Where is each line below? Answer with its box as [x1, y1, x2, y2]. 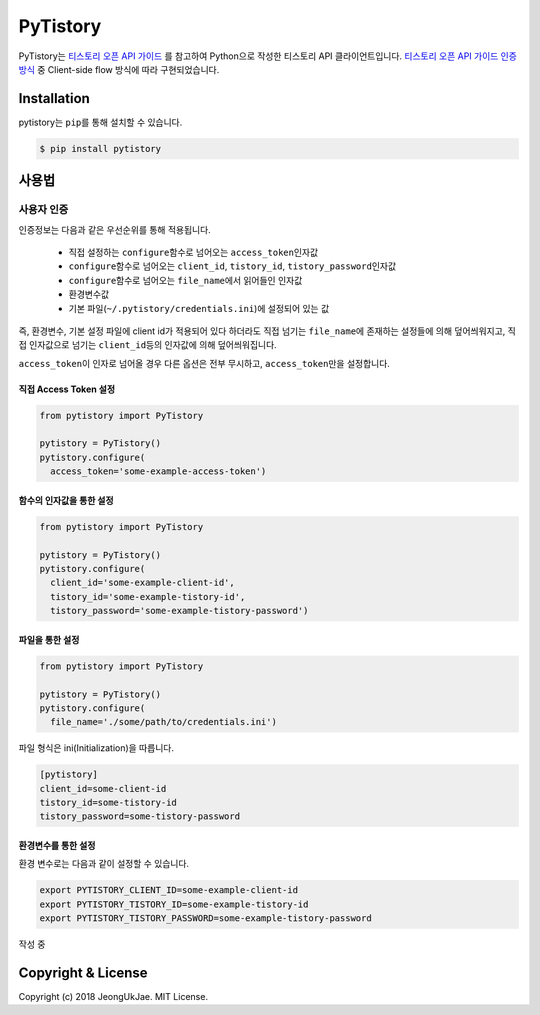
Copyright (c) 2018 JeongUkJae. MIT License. [18, 991, 209, 1003]
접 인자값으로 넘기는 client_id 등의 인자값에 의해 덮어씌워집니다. [18, 339, 277, 351]
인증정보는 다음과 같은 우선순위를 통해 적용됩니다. [18, 223, 212, 235]
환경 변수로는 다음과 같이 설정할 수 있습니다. [18, 858, 190, 870]
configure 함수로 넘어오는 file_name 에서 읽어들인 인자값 [68, 274, 303, 286]
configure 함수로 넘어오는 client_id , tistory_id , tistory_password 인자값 [68, 260, 397, 272]
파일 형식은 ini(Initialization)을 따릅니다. [18, 742, 175, 754]
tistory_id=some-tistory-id [39, 797, 177, 809]
